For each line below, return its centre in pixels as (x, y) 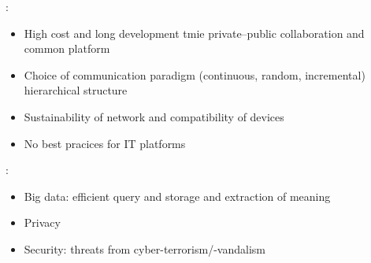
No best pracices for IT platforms (105, 143)
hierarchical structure (76, 90)
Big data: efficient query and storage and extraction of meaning (177, 196)
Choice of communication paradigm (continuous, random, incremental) (195, 74)
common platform (67, 48)
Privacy (42, 222)
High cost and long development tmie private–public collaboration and (194, 33)
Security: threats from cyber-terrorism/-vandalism (145, 248)
